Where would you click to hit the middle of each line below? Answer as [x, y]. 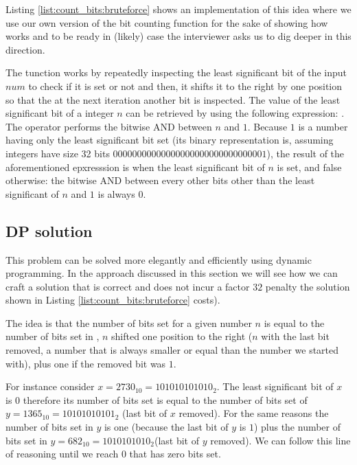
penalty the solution [308, 286]
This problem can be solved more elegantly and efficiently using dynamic [159, 259]
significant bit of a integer [60, 113]
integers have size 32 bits [58, 153]
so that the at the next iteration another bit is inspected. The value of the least [173, 99]
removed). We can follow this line [280, 440]
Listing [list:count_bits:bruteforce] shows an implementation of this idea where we [178, 9]
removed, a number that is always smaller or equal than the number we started [172, 350]
